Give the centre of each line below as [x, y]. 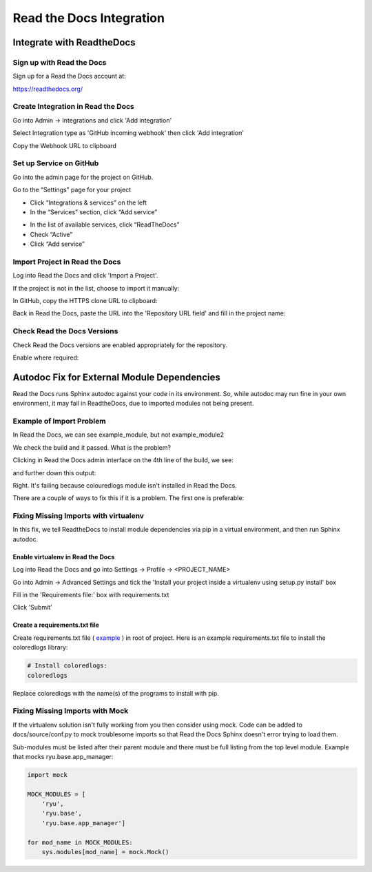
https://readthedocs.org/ [48, 89]
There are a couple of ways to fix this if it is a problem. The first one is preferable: [128, 498]
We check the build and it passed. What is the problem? [92, 447]
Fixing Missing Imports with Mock [71, 711]
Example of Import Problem [59, 422]
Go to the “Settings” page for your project [72, 190]
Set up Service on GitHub [56, 163]
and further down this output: [54, 473]
